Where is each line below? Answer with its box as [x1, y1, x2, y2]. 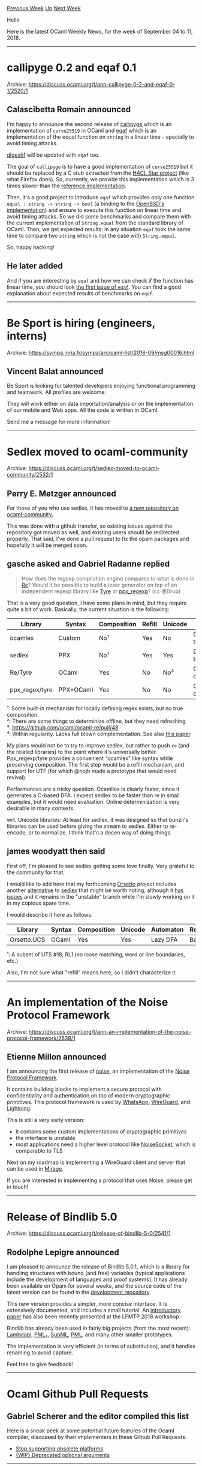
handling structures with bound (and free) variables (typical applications [7, 1270, 185, 1277]
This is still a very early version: [7, 1117, 85, 1124]
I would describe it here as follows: [7, 911, 93, 918]
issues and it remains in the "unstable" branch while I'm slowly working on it [7, 893, 195, 900]
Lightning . [7, 1105, 32, 1112]
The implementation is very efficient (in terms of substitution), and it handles [7, 1343, 196, 1350]
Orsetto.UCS [10, 935, 46, 944]
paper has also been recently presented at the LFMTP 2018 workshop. [7, 1313, 181, 1320]
